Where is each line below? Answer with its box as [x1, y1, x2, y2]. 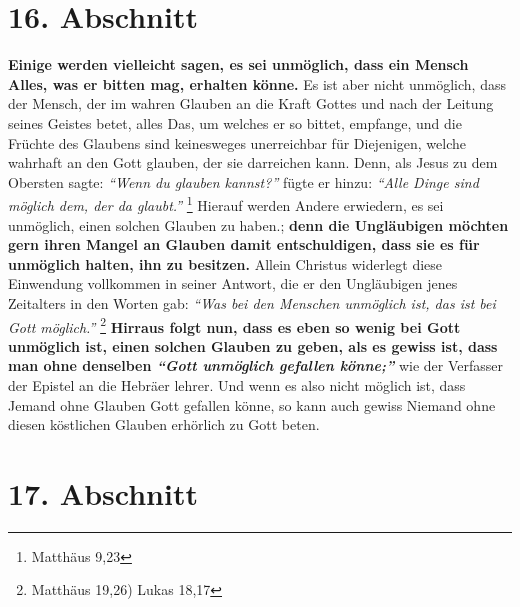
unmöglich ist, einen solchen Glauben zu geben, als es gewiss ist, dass [8, 335, 498, 356]
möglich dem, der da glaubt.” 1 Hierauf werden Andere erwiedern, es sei [8, 192, 444, 215]
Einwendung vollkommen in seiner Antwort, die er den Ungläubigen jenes [8, 273, 458, 294]
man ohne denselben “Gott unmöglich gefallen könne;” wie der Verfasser [8, 355, 504, 376]
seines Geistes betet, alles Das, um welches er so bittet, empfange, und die [8, 112, 462, 133]
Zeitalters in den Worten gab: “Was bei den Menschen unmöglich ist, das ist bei [8, 292, 496, 313]
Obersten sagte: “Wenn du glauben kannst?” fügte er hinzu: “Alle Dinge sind [8, 171, 479, 192]
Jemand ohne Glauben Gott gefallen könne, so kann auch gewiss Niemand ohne [8, 394, 496, 415]
